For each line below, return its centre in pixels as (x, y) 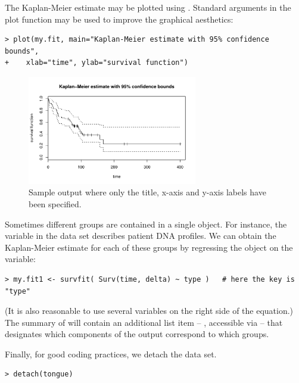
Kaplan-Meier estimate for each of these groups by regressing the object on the (149, 247)
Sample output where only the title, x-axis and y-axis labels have (147, 192)
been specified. (55, 203)
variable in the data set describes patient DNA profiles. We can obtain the (141, 236)
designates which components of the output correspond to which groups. (137, 334)
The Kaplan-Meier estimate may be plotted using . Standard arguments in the (148, 7)
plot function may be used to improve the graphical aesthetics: (119, 19)
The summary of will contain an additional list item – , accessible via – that (144, 322)
